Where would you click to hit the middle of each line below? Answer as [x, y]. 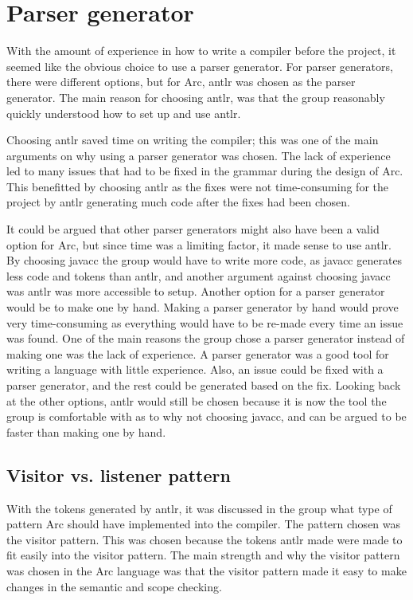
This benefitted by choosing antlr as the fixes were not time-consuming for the [197, 186]
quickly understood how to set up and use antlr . [124, 113]
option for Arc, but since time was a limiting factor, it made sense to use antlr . [199, 244]
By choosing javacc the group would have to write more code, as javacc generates [205, 260]
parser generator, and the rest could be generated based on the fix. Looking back [204, 385]
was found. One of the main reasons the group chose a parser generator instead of [206, 338]
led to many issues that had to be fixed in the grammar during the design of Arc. [205, 171]
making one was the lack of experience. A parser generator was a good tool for [198, 353]
